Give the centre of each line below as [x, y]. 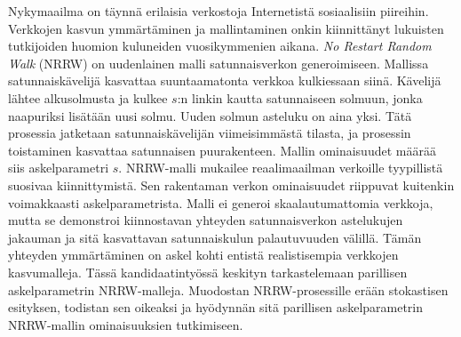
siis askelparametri [59, 168]
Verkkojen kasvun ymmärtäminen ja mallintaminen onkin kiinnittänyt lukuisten [226, 28]
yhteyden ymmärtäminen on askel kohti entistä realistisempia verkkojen [203, 255]
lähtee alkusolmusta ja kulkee [88, 97]
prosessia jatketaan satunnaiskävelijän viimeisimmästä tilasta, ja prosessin [210, 133]
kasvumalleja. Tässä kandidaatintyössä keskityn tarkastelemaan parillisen [208, 272]
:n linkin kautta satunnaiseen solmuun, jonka [300, 97]
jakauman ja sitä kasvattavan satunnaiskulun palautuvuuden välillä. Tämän [215, 237]
